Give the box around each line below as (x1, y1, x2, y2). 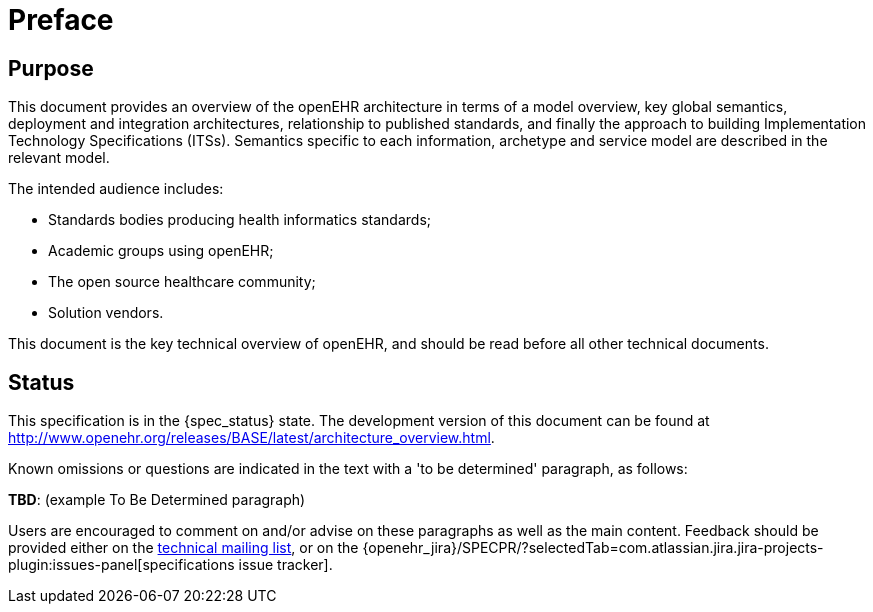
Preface (8, 3, 114, 37)
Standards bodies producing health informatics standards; (48, 211, 431, 229)
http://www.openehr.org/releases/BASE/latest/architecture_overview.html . (8, 429, 495, 447)
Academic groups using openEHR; (48, 242, 274, 260)
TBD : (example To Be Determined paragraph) (8, 491, 306, 509)
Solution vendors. (48, 304, 164, 322)
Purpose (8, 55, 94, 81)
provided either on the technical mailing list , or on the (8, 539, 359, 557)
